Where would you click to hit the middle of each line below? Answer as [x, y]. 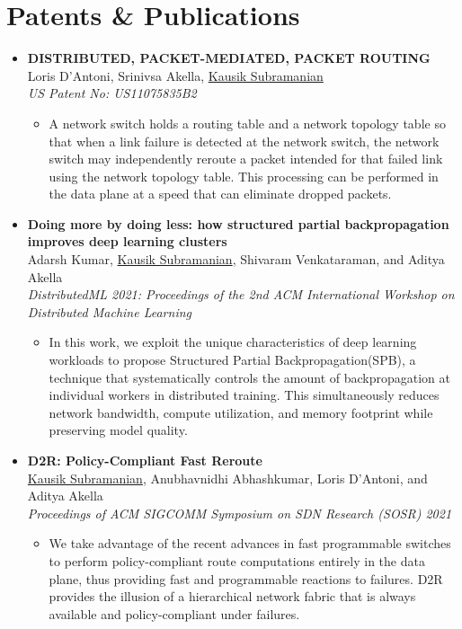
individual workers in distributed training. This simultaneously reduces [244, 395]
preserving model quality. [118, 430]
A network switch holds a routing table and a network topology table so [247, 123]
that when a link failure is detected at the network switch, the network [244, 141]
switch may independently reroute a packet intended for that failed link [246, 159]
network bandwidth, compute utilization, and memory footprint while [241, 412]
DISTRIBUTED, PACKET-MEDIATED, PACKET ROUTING [229, 58]
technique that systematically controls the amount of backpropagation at [249, 377]
